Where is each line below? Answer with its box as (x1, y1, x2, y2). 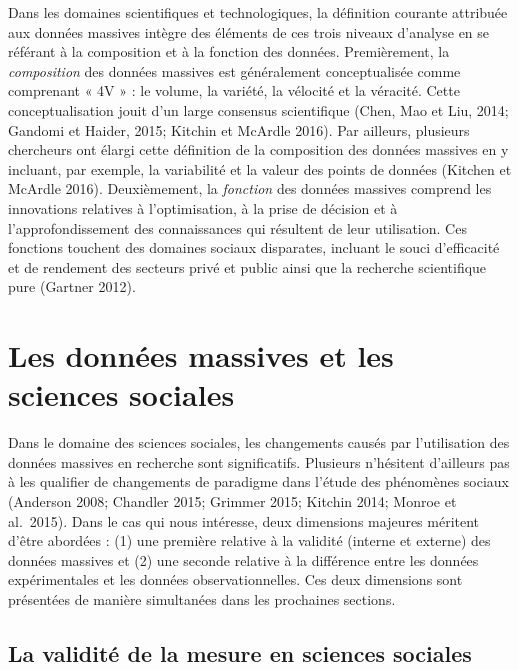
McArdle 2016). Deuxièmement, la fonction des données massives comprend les (8, 178, 492, 199)
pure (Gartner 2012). (8, 276, 136, 297)
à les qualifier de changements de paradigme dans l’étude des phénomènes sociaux (8, 471, 510, 492)
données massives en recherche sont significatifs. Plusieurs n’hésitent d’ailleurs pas (8, 451, 510, 472)
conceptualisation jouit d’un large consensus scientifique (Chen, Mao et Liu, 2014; (8, 99, 509, 120)
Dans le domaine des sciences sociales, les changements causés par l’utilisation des (8, 432, 510, 453)
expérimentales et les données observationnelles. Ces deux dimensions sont (8, 569, 463, 590)
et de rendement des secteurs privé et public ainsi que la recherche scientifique (8, 256, 487, 277)
